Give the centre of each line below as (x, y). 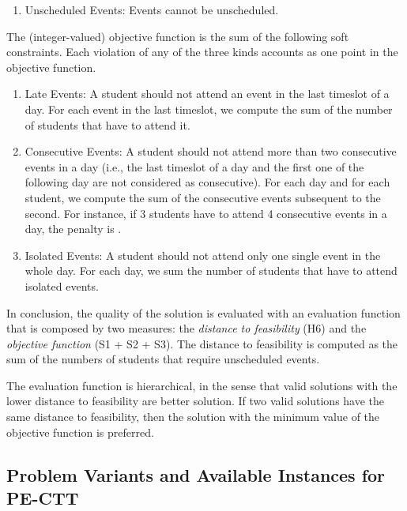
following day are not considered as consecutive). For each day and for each (207, 182)
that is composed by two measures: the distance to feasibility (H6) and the (187, 328)
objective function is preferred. (80, 432)
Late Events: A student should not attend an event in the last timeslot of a (207, 94)
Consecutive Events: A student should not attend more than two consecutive (211, 151)
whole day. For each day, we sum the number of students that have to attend (211, 271)
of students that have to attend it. (107, 124)
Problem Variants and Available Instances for (196, 474)
